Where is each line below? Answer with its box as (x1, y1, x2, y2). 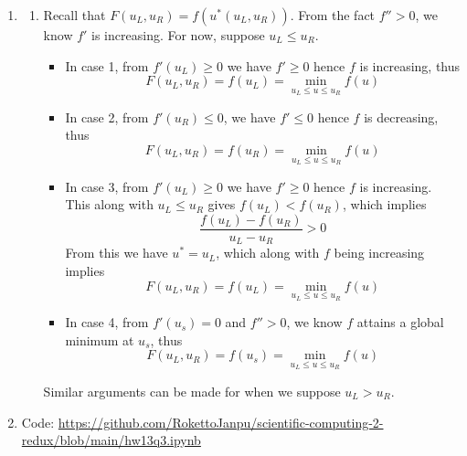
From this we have (65, 243, 168, 262)
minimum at (65, 330, 134, 349)
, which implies (342, 195, 427, 214)
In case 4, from (65, 313, 149, 332)
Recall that (43, 5, 106, 24)
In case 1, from (65, 56, 149, 75)
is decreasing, (364, 107, 439, 126)
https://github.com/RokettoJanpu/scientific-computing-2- (58, 412, 384, 431)
